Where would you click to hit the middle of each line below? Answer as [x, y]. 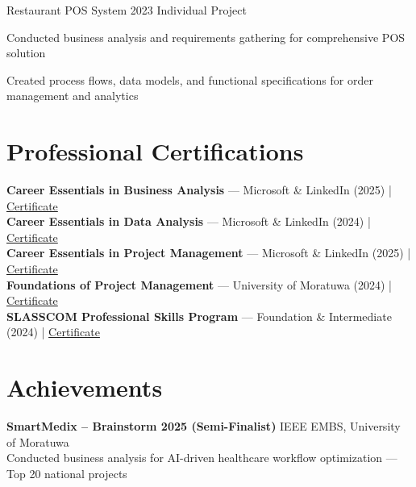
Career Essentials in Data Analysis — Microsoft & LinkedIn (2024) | [189, 221]
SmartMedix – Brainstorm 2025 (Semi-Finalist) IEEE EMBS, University [204, 426]
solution [26, 53]
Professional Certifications [155, 151]
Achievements [85, 387]
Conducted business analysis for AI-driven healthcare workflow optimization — [202, 458]
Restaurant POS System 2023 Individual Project [127, 10]
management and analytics [73, 96]
